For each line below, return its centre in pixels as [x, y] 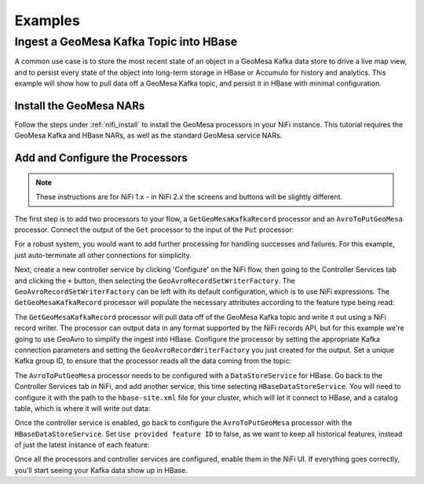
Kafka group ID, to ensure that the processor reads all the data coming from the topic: [153, 361]
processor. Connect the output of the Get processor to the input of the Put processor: [154, 230]
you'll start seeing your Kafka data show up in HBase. [101, 470]
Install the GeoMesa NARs [80, 106]
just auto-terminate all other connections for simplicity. [103, 255]
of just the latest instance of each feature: [82, 445]
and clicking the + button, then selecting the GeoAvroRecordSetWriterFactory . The [155, 280]
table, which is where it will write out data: [82, 408]
